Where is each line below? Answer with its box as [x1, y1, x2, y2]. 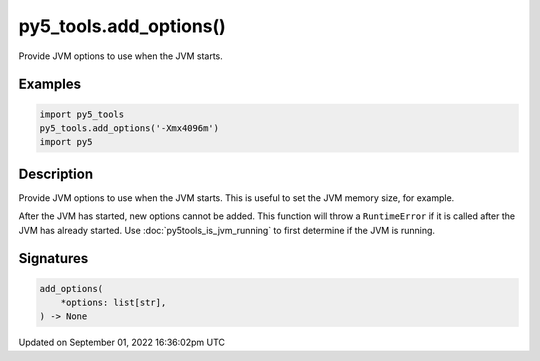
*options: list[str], [60, 297, 167, 308]
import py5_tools [39, 108, 125, 120]
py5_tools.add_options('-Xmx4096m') [39, 122, 220, 134]
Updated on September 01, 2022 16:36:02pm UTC [18, 336, 225, 349]
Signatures [18, 250, 89, 267]
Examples [18, 76, 82, 93]
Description [18, 165, 94, 182]
